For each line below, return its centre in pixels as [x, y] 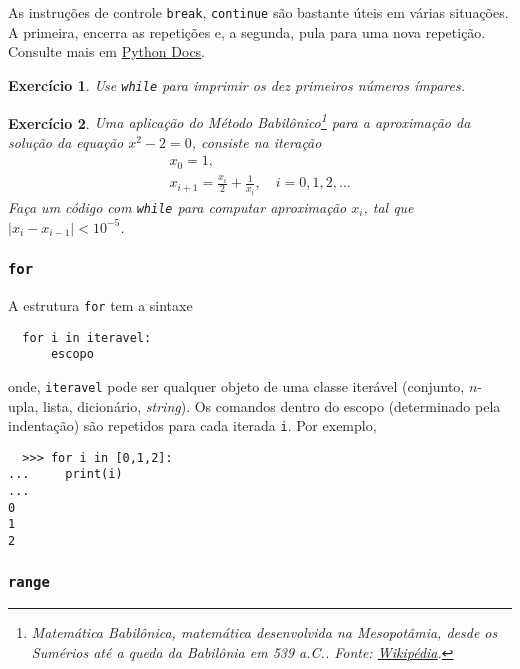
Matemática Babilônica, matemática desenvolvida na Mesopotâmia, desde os [264, 632]
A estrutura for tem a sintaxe [100, 304]
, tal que [388, 206]
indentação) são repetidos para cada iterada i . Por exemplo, [192, 425]
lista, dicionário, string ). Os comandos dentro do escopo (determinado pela [272, 405]
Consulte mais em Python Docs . [107, 51]
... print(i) [65, 474]
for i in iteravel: [87, 337]
